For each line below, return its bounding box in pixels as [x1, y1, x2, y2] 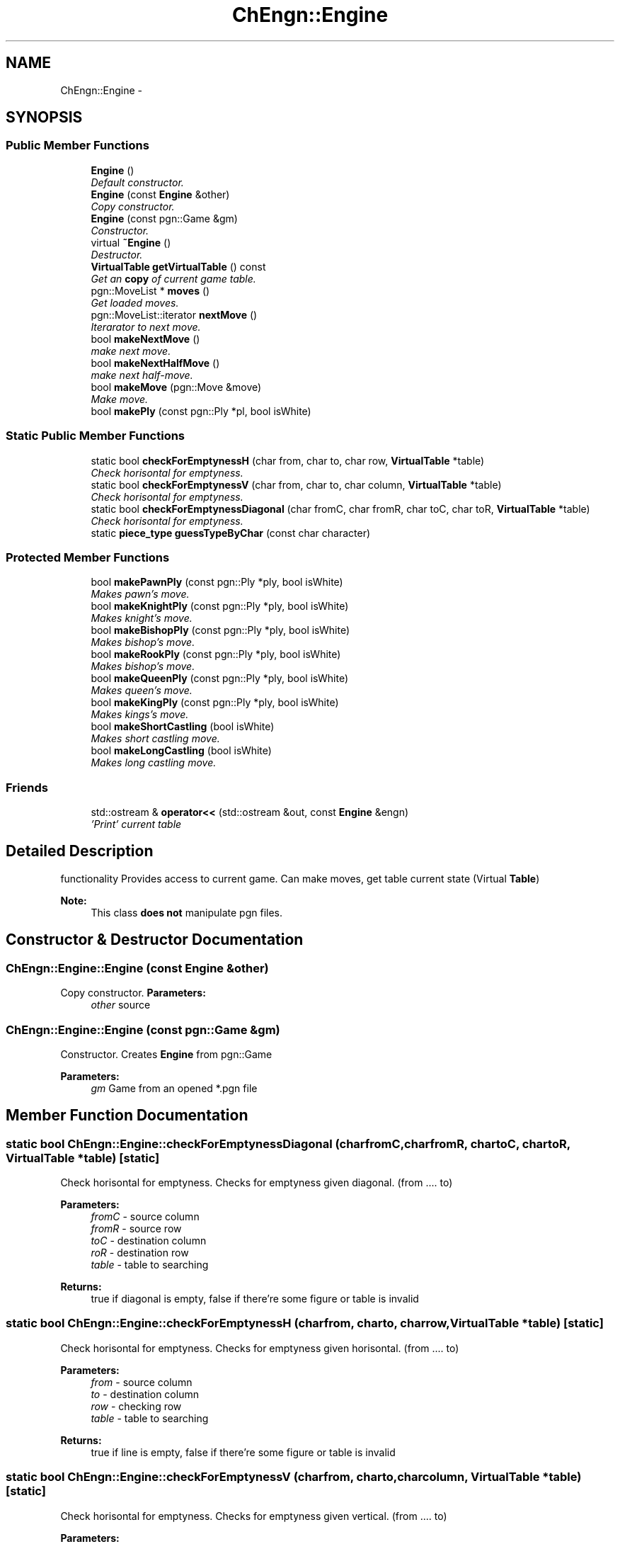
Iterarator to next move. [91, 320, 201, 333]
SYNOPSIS [6, 108, 83, 127]
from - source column [91, 1375, 193, 1388]
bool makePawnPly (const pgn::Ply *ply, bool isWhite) [91, 576, 343, 589]
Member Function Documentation [6, 1106, 248, 1125]
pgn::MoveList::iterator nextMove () [91, 308, 258, 321]
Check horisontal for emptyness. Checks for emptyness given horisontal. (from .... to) [60, 1341, 459, 1354]
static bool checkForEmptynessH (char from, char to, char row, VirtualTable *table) [91, 454, 485, 467]
